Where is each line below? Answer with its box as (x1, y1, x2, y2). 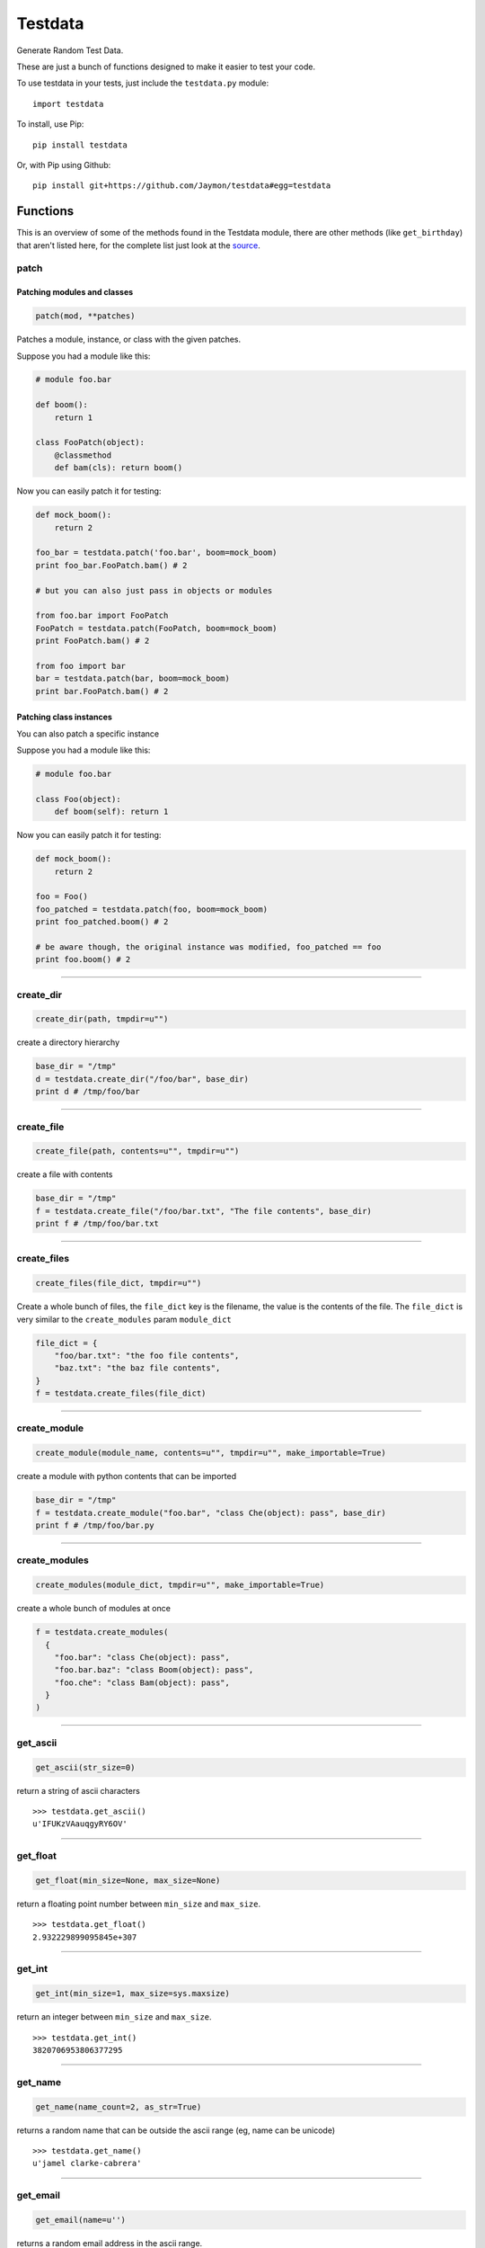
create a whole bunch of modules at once (16, 1603, 171, 1614)
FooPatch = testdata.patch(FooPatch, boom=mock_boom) (35, 623, 278, 633)
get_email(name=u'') (35, 2215, 126, 2225)
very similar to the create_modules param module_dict (16, 1314, 233, 1325)
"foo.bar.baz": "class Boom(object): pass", (54, 1664, 254, 1675)
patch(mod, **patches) (35, 311, 136, 321)
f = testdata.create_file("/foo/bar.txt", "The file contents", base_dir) (35, 1206, 373, 1216)
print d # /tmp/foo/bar (35, 1086, 141, 1097)
